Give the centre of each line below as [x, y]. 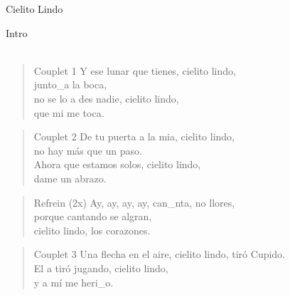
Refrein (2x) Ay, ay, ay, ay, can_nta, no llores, [134, 202]
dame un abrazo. [70, 178]
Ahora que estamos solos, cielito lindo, [117, 164]
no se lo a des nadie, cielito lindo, [106, 98]
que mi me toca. [69, 112]
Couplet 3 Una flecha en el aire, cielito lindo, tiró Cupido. [160, 254]
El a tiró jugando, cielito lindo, [101, 268]
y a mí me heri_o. [74, 282]
